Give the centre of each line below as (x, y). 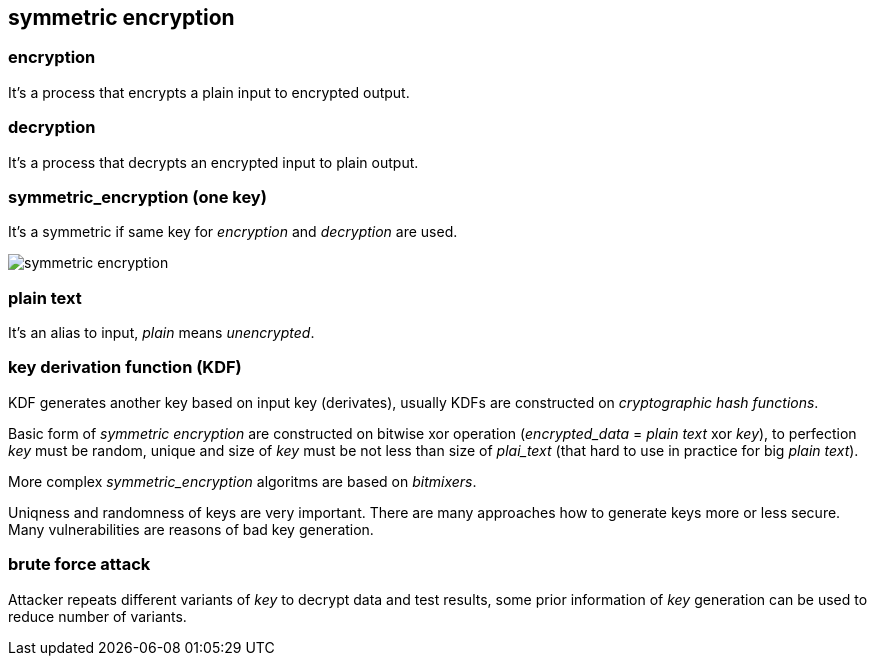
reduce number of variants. (97, 616)
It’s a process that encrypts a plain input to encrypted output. (209, 92)
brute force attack (79, 564)
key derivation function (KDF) (125, 367)
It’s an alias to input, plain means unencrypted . (161, 333)
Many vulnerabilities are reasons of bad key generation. (191, 529)
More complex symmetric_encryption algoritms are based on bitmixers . (242, 481)
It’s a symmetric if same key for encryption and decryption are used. (233, 232)
